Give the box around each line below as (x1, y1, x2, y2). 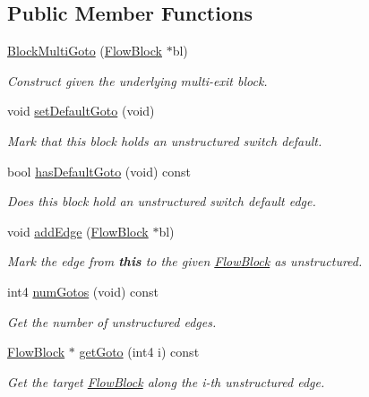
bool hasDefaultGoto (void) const (7, 161, 192, 180)
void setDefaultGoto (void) (7, 101, 155, 120)
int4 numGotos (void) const (7, 281, 159, 300)
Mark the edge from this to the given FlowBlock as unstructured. (7, 252, 363, 271)
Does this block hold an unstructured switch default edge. (7, 192, 316, 211)
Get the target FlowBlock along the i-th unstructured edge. (7, 372, 325, 391)
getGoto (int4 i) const (79, 342, 200, 361)
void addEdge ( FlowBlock (7, 221, 149, 240)
